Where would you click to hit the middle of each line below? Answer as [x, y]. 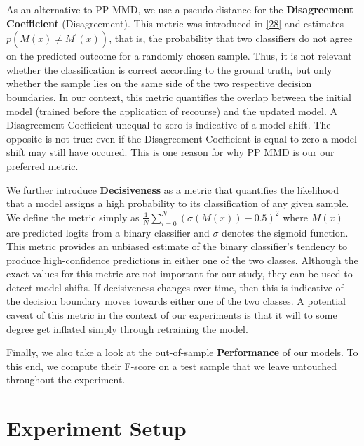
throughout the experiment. [66, 380]
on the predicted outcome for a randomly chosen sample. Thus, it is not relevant [179, 56]
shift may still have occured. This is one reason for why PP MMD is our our [170, 152]
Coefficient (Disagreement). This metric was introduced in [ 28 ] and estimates [175, 23]
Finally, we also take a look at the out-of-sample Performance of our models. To [182, 352]
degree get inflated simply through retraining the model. [127, 328]
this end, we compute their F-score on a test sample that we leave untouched [172, 366]
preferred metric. [42, 165]
